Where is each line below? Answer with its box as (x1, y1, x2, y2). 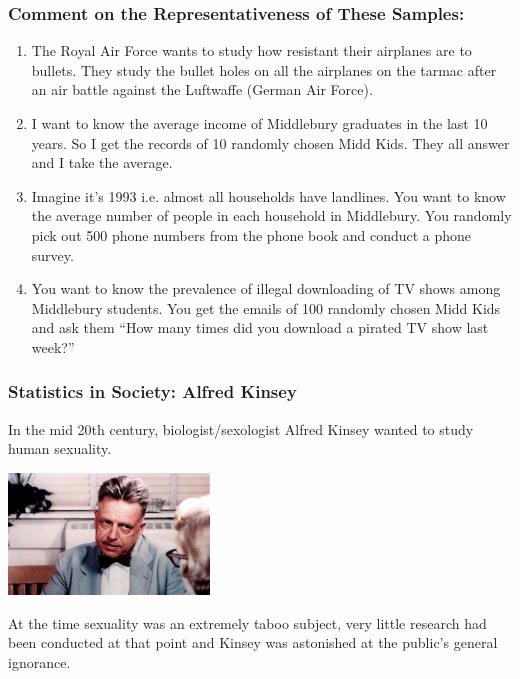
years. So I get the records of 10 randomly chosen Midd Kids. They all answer (31, 132, 510, 153)
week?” (31, 336, 75, 357)
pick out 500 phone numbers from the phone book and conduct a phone (31, 224, 472, 245)
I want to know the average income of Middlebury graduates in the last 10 (31, 113, 488, 133)
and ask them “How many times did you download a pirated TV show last (31, 317, 489, 338)
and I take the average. (31, 152, 173, 173)
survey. (31, 244, 74, 265)
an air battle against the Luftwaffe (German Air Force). (31, 79, 373, 100)
